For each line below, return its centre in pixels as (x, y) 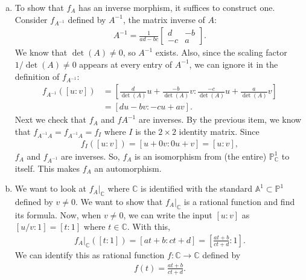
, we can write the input (168, 214)
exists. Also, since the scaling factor (221, 52)
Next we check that (50, 119)
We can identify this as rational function (90, 254)
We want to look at (51, 188)
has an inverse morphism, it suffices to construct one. (177, 7)
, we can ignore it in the (234, 64)
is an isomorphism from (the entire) (201, 156)
